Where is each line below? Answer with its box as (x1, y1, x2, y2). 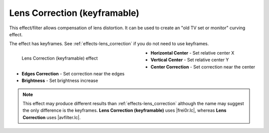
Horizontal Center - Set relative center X (150, 50, 235, 56)
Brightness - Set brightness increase (21, 77, 98, 84)
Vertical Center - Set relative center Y (150, 57, 229, 63)
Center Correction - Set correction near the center (150, 64, 256, 69)
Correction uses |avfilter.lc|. (22, 114, 81, 120)
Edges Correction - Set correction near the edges (21, 70, 125, 76)
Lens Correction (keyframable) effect (21, 55, 98, 61)
